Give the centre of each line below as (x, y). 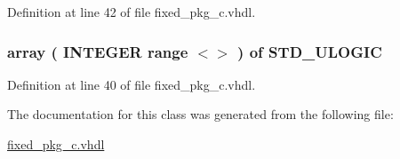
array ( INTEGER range (98, 51)
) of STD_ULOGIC (310, 51)
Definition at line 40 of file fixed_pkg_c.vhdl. (132, 84)
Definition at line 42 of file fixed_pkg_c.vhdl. (132, 12)
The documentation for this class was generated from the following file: (200, 114)
